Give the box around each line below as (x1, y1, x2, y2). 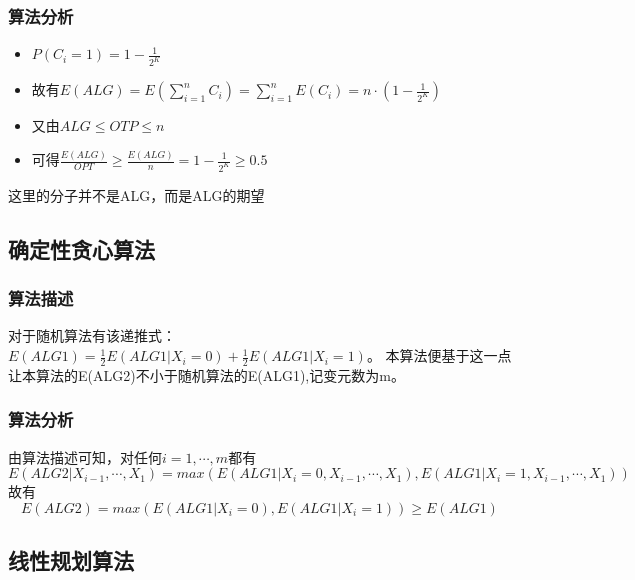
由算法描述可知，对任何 (8, 446, 162, 467)
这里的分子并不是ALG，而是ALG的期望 (8, 184, 265, 205)
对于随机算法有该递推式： (8, 325, 176, 346)
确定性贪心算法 (8, 233, 155, 264)
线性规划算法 (8, 545, 134, 576)
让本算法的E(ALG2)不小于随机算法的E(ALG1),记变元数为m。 (8, 364, 405, 385)
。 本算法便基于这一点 (366, 345, 512, 366)
